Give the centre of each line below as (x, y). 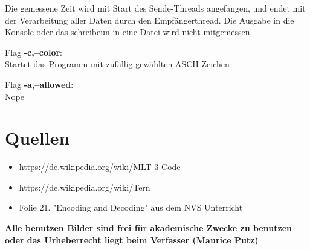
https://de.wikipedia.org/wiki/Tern (85, 187)
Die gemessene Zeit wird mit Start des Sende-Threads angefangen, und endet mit (155, 8)
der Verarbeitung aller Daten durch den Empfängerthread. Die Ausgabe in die (150, 20)
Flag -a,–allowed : (39, 84)
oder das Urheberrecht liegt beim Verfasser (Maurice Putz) (132, 239)
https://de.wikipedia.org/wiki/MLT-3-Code (100, 167)
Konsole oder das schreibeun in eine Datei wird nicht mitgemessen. (129, 32)
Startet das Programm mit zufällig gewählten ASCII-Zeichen (117, 64)
